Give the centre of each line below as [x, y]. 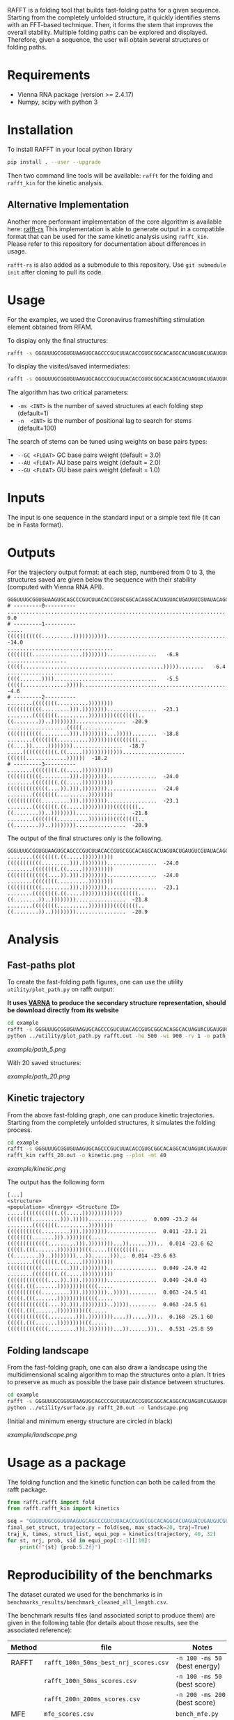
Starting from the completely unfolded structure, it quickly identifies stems [114, 17]
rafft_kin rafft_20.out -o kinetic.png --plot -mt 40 [87, 1156]
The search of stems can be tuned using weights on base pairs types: [107, 442]
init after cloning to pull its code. [55, 272]
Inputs [26, 498]
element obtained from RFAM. [50, 327]
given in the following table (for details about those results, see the [103, 1622]
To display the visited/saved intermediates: [69, 366]
